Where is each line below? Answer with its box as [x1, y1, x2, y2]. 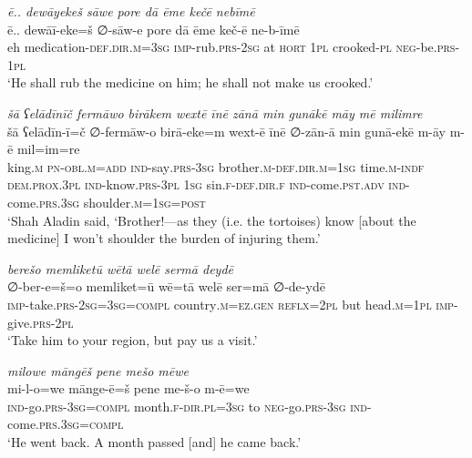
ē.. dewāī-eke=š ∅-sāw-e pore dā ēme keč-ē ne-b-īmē [7, 19, 300, 38]
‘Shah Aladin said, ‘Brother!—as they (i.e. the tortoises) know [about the [7, 210, 416, 229]
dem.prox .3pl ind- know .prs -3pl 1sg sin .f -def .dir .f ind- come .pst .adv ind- [7, 175, 410, 194]
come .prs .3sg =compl [7, 414, 124, 433]
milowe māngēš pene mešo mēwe [7, 361, 189, 380]
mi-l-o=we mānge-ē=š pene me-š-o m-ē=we [7, 379, 250, 398]
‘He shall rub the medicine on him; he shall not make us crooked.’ [7, 73, 374, 92]
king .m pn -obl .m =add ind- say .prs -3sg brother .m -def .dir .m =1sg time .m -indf [7, 157, 425, 176]
